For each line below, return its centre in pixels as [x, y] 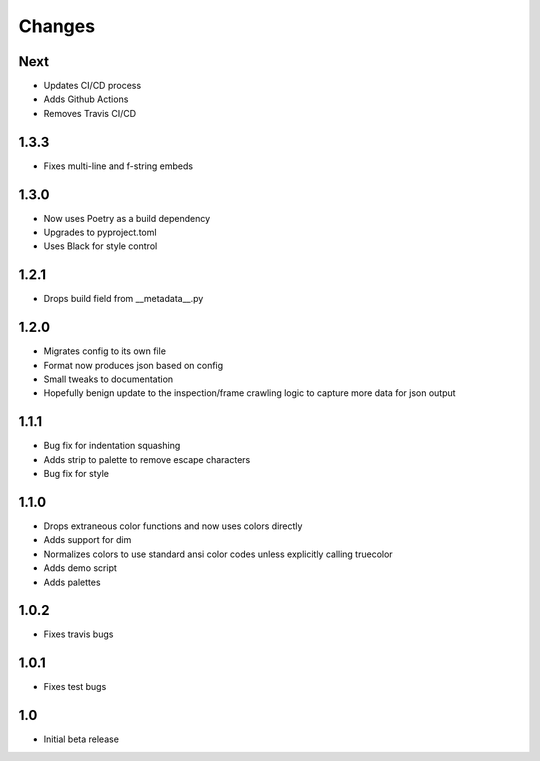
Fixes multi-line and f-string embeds [118, 166]
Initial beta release [81, 739]
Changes [56, 26]
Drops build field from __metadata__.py [123, 299]
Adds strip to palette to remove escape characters [147, 459]
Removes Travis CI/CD [90, 113]
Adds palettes [72, 582]
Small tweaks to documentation [108, 379]
